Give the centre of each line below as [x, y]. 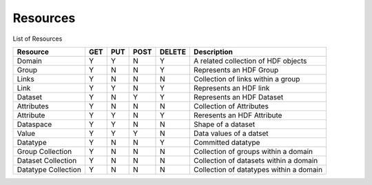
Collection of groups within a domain [254, 151]
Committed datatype [227, 142]
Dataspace [34, 124]
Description [214, 52]
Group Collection [44, 151]
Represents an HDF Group [236, 70]
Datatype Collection [49, 169]
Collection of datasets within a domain [256, 160]
